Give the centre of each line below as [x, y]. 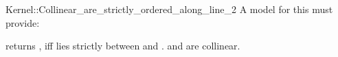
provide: [23, 22]
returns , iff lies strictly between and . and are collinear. [123, 46]
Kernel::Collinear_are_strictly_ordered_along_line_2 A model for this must [169, 9]
